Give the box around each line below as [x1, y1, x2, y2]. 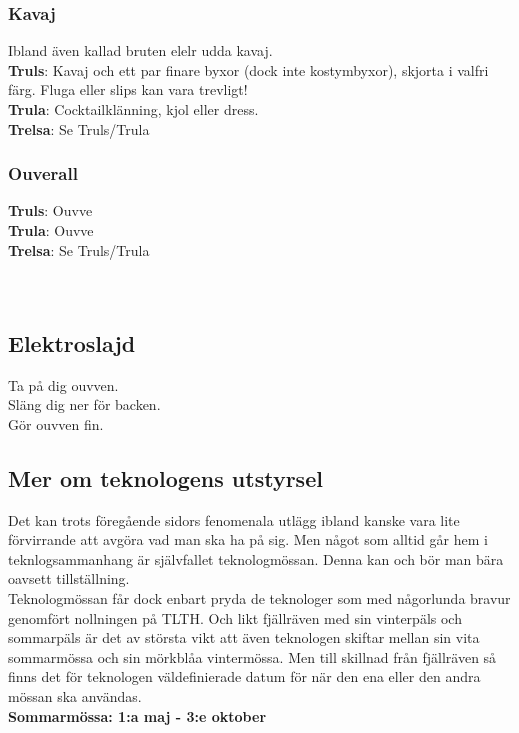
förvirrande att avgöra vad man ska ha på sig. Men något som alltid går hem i [8, 529, 488, 550]
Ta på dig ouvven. [8, 374, 119, 395]
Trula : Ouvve [8, 220, 94, 240]
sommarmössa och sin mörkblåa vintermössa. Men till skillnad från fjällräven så [8, 646, 497, 667]
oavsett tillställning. [8, 568, 130, 589]
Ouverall [8, 161, 78, 186]
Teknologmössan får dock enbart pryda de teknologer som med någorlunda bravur [8, 587, 511, 608]
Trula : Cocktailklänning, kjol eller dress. [8, 99, 259, 119]
